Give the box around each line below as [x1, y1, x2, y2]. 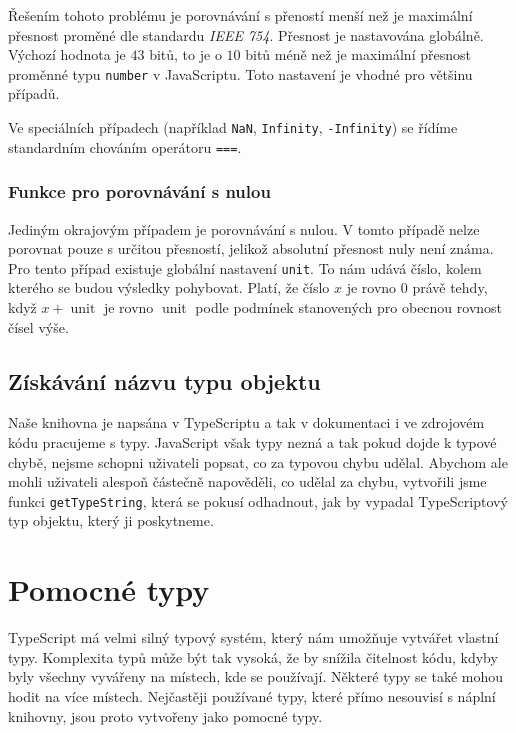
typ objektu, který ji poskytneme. [8, 510, 214, 531]
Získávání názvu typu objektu [8, 365, 321, 396]
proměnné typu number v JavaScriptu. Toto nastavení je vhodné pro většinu [8, 63, 473, 84]
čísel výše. [8, 316, 69, 337]
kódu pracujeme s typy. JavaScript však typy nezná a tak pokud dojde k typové [8, 431, 497, 452]
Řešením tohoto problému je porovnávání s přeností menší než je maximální [8, 5, 473, 25]
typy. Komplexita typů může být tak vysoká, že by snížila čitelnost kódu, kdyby [8, 646, 498, 667]
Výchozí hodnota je [8, 44, 126, 65]
